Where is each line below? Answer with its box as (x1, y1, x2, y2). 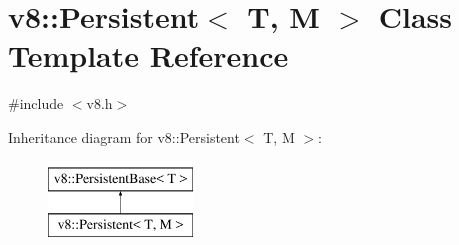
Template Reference (8, 35, 289, 76)
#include (8, 93, 64, 114)
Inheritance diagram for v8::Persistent (8, 126, 240, 147)
